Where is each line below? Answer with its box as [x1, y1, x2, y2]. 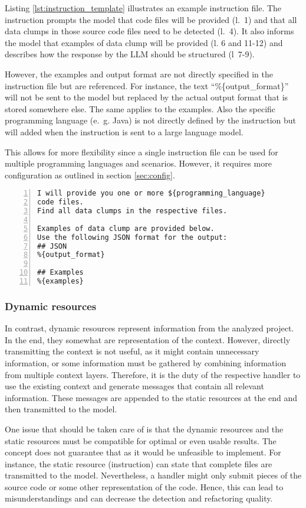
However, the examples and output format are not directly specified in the [5, 67, 273, 80]
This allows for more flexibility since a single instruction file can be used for [5, 145, 278, 158]
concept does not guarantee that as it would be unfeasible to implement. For [5, 446, 281, 458]
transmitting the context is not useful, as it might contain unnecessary [5, 345, 259, 357]
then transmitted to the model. [5, 403, 117, 415]
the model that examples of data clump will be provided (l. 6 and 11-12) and [5, 36, 283, 48]
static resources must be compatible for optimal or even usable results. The [5, 434, 277, 447]
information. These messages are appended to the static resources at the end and [5, 391, 298, 403]
